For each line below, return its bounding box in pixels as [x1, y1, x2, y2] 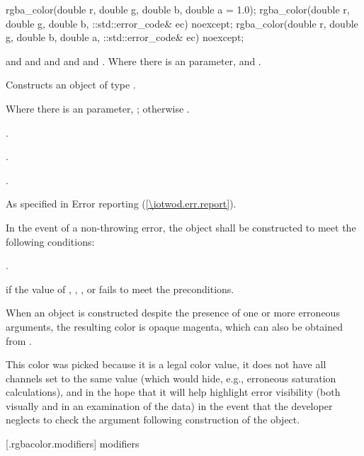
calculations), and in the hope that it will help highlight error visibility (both [6, 384, 341, 399]
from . [6, 333, 32, 348]
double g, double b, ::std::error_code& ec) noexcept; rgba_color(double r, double [6, 16, 358, 30]
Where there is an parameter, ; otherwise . [6, 101, 190, 115]
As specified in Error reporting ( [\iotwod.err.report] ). [6, 196, 237, 211]
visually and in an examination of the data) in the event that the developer [6, 398, 333, 413]
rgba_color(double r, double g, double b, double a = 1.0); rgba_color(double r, [6, 2, 350, 16]
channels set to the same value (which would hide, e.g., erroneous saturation [6, 370, 336, 385]
